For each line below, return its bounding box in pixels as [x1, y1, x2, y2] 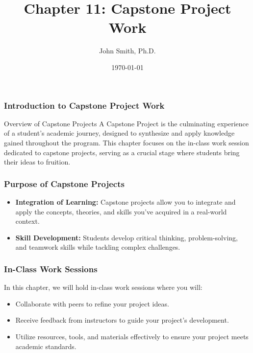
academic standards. [15, 341, 76, 351]
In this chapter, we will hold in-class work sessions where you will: [4, 282, 202, 292]
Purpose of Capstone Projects [4, 177, 125, 189]
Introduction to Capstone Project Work [4, 99, 165, 111]
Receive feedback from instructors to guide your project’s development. [15, 315, 229, 325]
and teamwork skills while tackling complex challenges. [15, 242, 180, 252]
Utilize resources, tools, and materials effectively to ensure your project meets [15, 331, 249, 341]
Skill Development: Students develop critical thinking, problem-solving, [15, 232, 238, 242]
